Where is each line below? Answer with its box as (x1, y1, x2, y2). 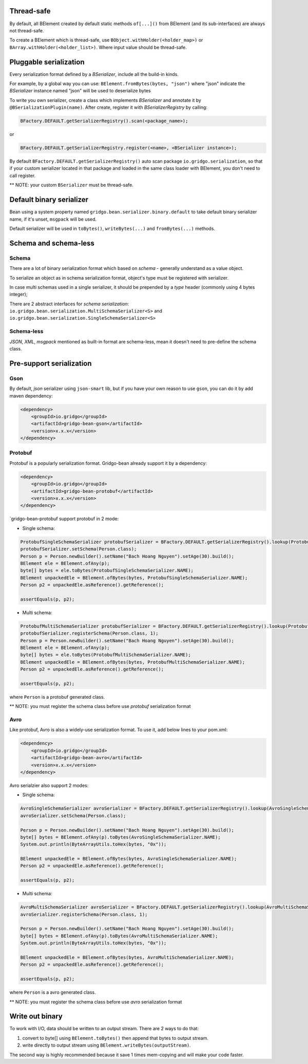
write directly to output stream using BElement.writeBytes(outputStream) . (22, 1042, 191, 1049)
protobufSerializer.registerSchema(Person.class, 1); (20, 630, 159, 636)
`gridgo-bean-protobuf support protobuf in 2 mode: (9, 516, 119, 522)
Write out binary (9, 1012, 63, 1021)
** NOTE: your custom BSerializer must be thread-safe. (9, 182, 133, 188)
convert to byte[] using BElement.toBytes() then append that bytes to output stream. (22, 1035, 209, 1041)
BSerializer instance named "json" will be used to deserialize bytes (9, 88, 151, 94)
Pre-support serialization (9, 359, 92, 368)
